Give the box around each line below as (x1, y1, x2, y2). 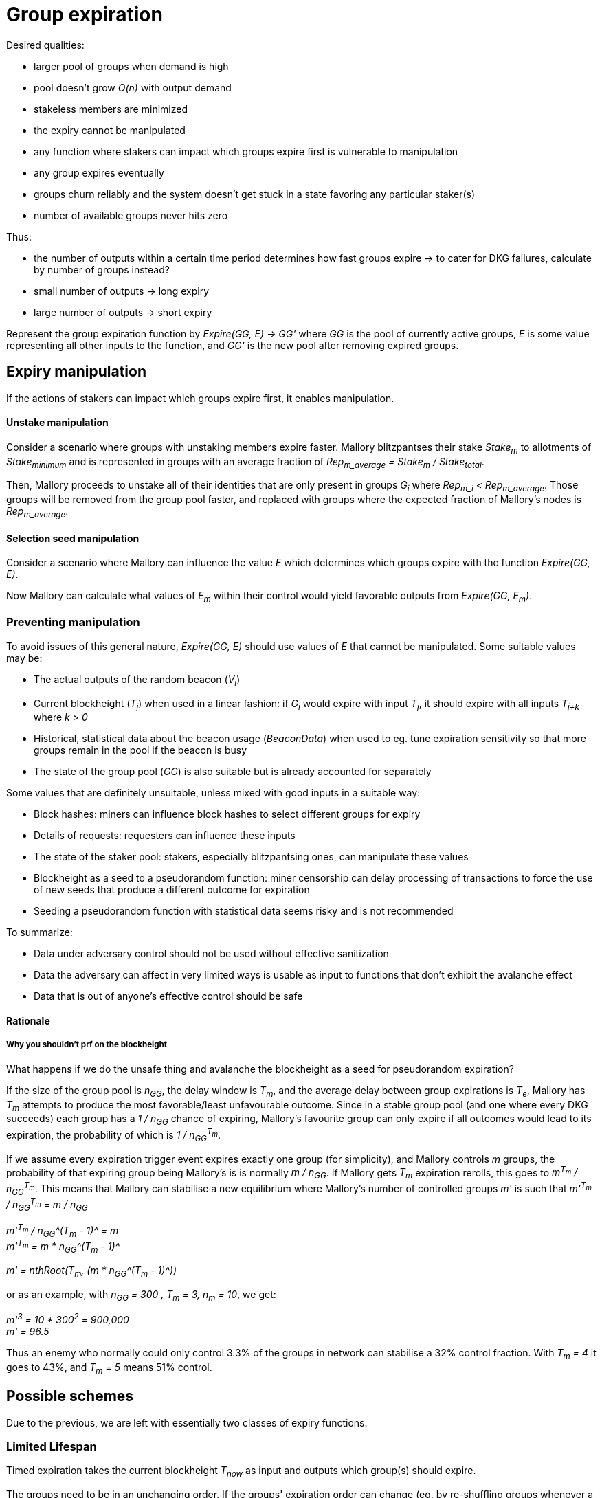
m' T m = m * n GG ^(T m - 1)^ (6, 1238, 120, 1255)
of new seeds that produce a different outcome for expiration (34, 884, 310, 896)
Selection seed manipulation (6, 532, 140, 544)
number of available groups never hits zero (34, 209, 228, 221)
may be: (6, 651, 43, 664)
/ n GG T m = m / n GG (6, 1196, 88, 1213)
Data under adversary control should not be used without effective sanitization (34, 948, 389, 960)
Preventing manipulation (6, 615, 140, 629)
